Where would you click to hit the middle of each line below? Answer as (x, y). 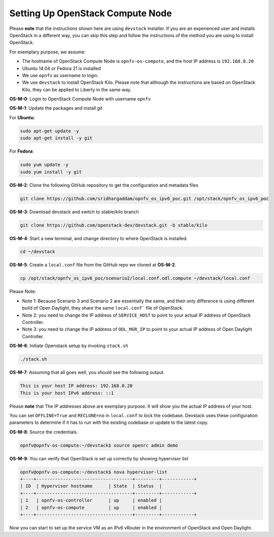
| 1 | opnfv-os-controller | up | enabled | (91, 500)
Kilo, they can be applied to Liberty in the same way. (77, 89)
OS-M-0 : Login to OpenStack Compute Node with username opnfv (80, 99)
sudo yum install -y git (51, 172)
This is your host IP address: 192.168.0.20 (76, 386)
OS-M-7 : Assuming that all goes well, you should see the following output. (87, 373)
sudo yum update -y (44, 165)
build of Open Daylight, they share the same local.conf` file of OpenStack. (103, 308)
